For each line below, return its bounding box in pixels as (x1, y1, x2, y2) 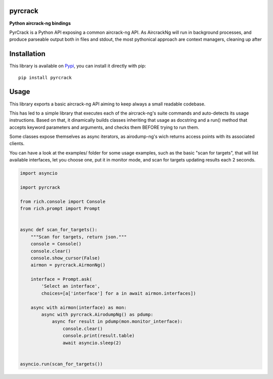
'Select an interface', (41, 283, 101, 289)
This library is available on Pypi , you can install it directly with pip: (9, 63, 146, 69)
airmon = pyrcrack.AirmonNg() (30, 262, 106, 268)
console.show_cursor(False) (30, 255, 101, 261)
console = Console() (30, 241, 82, 247)
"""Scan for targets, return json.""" (30, 234, 127, 240)
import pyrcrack (20, 185, 61, 190)
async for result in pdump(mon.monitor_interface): (52, 318, 183, 324)
